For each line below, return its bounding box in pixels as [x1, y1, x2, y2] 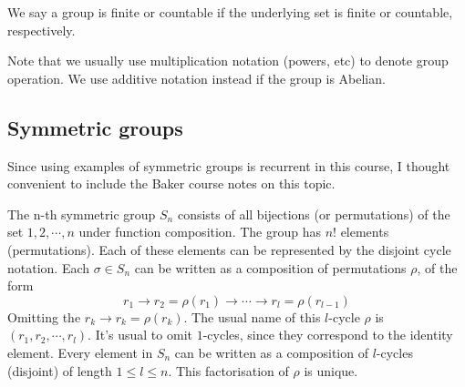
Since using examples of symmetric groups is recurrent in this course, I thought [7, 156, 450, 175]
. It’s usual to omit [88, 325, 192, 344]
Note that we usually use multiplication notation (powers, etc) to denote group [7, 51, 449, 70]
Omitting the [7, 307, 81, 326]
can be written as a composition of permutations [134, 258, 407, 277]
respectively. [7, 20, 76, 39]
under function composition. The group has [78, 222, 321, 241]
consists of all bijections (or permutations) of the [177, 204, 450, 223]
